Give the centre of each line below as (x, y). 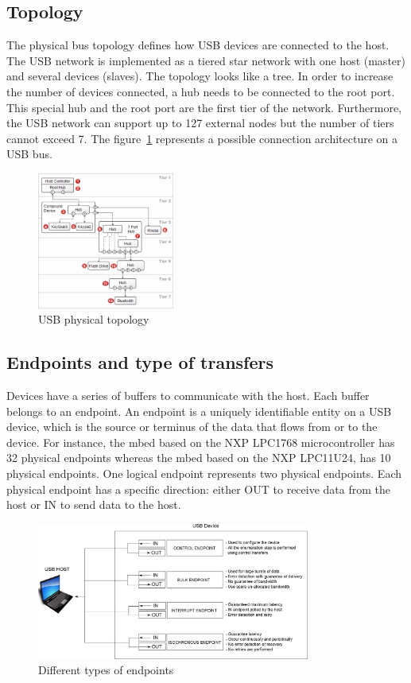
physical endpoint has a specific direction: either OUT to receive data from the (198, 489)
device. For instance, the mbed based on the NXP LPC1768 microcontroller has (201, 442)
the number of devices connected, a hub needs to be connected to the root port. (201, 91)
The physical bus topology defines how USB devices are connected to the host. (198, 45)
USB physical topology (94, 319)
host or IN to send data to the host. (94, 504)
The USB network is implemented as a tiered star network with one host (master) (206, 60)
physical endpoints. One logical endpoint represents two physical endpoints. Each (204, 473)
